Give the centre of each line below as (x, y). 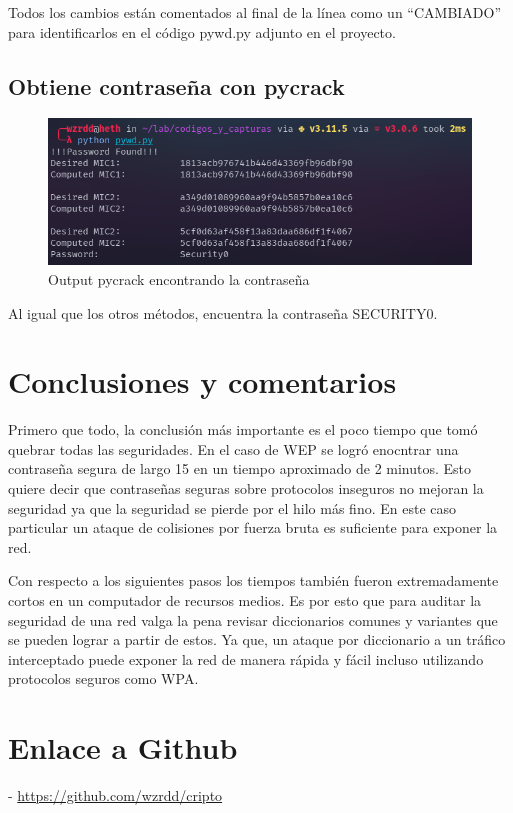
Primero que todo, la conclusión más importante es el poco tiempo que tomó (243, 429)
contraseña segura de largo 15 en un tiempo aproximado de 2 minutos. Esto (240, 468)
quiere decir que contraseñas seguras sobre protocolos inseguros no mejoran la (246, 488)
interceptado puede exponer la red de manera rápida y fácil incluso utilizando (246, 658)
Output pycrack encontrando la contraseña (179, 278)
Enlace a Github (123, 747)
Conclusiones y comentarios (202, 381)
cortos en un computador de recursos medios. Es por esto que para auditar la (245, 599)
